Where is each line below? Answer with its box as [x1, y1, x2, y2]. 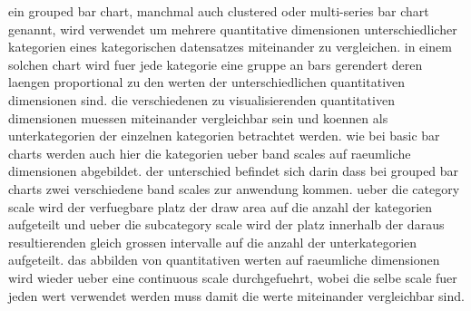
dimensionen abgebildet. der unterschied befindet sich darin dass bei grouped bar [8, 161, 459, 180]
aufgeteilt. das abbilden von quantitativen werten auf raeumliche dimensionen [8, 250, 440, 269]
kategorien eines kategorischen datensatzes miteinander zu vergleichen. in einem [8, 37, 452, 56]
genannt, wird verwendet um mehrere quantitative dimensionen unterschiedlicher [8, 19, 457, 38]
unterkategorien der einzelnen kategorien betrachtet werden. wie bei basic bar [8, 126, 440, 145]
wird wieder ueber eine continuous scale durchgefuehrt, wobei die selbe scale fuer [8, 267, 457, 287]
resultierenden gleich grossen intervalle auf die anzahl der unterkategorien [8, 232, 417, 251]
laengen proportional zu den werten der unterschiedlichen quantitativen [8, 73, 406, 92]
